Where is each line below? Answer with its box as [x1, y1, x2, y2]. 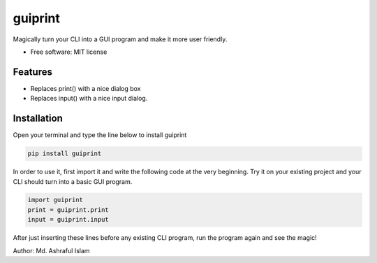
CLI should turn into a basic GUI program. [13, 177, 133, 185]
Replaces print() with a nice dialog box [30, 84, 141, 92]
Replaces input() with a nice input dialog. [30, 94, 148, 103]
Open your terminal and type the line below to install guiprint [13, 131, 187, 139]
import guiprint [27, 196, 84, 204]
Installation [13, 113, 63, 125]
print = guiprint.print [27, 206, 110, 213]
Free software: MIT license [30, 48, 108, 56]
